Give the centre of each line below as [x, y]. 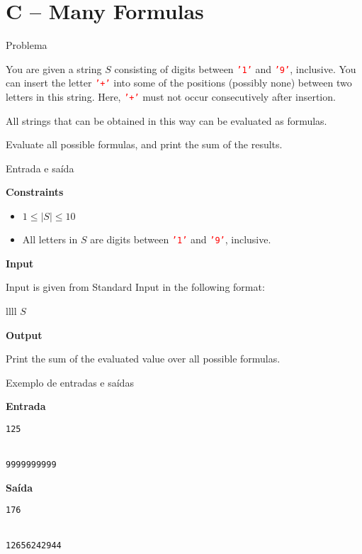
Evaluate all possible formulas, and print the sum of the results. [144, 144]
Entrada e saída [40, 168]
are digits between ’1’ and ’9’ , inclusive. [181, 239]
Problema [27, 45]
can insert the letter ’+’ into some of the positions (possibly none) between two [179, 83]
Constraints [35, 192]
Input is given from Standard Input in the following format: [135, 287]
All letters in [50, 239]
